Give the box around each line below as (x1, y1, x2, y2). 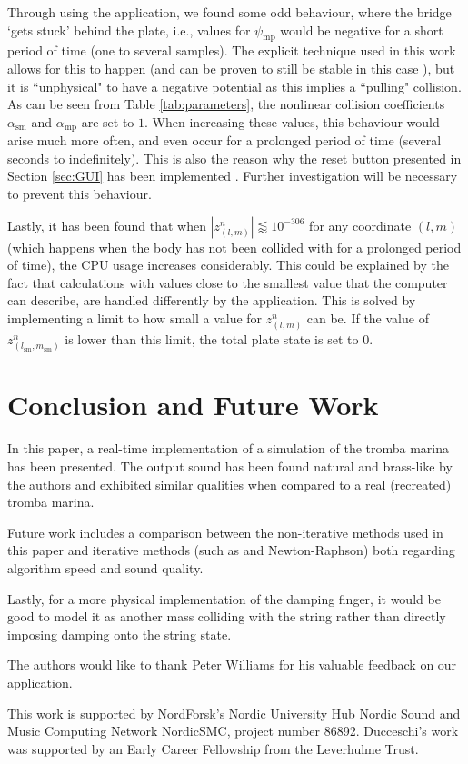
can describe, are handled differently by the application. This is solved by (7, 291, 416, 310)
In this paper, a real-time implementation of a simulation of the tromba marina (7, 439, 450, 458)
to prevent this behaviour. (7, 184, 152, 203)
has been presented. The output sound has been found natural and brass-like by (7, 457, 453, 475)
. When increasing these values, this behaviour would (144, 112, 440, 131)
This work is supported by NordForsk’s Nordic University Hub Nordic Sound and (7, 703, 461, 722)
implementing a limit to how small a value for (7, 308, 263, 327)
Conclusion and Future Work (7, 386, 379, 423)
